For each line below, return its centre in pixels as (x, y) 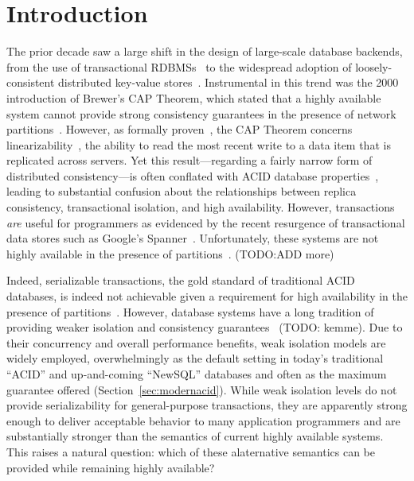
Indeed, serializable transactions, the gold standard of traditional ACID (181, 280)
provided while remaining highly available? (111, 467)
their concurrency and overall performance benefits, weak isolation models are (196, 342)
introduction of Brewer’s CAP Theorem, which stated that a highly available (194, 97)
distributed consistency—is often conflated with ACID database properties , (193, 175)
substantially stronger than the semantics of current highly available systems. (195, 436)
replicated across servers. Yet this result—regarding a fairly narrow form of (189, 160)
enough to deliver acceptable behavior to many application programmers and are (203, 420)
